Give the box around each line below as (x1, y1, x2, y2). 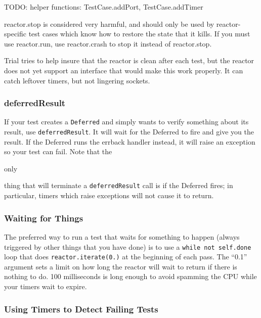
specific (4, 28, 27, 39)
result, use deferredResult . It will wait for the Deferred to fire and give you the (4, 126, 254, 137)
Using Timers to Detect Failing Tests (4, 302, 158, 315)
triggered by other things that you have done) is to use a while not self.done (4, 241, 251, 252)
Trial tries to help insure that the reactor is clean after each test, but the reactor (4, 55, 254, 66)
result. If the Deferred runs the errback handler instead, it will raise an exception (4, 136, 255, 147)
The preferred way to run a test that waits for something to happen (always (4, 231, 240, 242)
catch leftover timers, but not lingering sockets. (4, 75, 150, 85)
